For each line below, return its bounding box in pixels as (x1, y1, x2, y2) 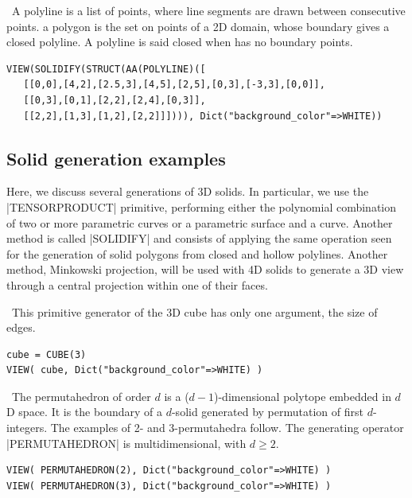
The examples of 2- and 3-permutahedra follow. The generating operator (50, 419, 404, 436)
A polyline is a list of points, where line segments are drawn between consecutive (11, 2, 406, 18)
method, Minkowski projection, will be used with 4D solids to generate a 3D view (6, 261, 404, 278)
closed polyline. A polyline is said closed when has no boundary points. (6, 33, 353, 50)
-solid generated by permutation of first (171, 403, 363, 420)
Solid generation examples (6, 146, 226, 170)
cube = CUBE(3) (6, 348, 87, 360)
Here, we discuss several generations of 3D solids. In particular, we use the (6, 183, 369, 200)
